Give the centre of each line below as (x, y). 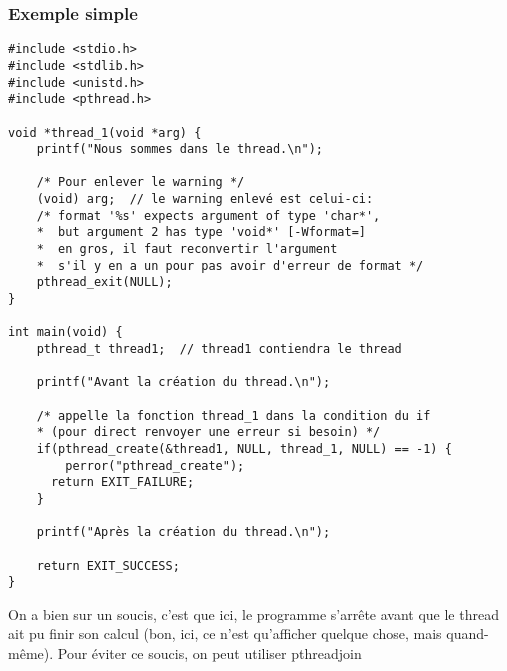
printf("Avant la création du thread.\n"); (183, 382)
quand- (467, 633)
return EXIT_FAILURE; (122, 482)
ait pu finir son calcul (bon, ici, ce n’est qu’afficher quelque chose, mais (225, 633)
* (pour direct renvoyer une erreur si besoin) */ (208, 432)
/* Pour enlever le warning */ (140, 182)
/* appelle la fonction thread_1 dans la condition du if (233, 415)
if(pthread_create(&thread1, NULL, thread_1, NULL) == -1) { (244, 448)
